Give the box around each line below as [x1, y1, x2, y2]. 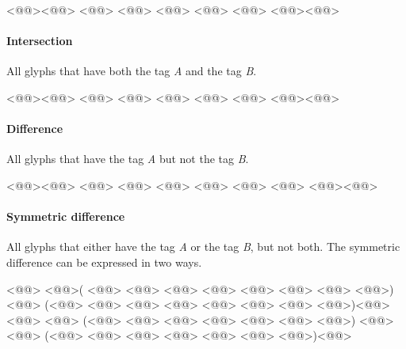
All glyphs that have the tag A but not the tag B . [6, 150, 249, 167]
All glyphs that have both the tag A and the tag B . [6, 63, 257, 79]
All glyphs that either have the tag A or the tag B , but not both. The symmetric [6, 238, 400, 255]
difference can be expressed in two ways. [6, 253, 202, 270]
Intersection [6, 32, 73, 49]
